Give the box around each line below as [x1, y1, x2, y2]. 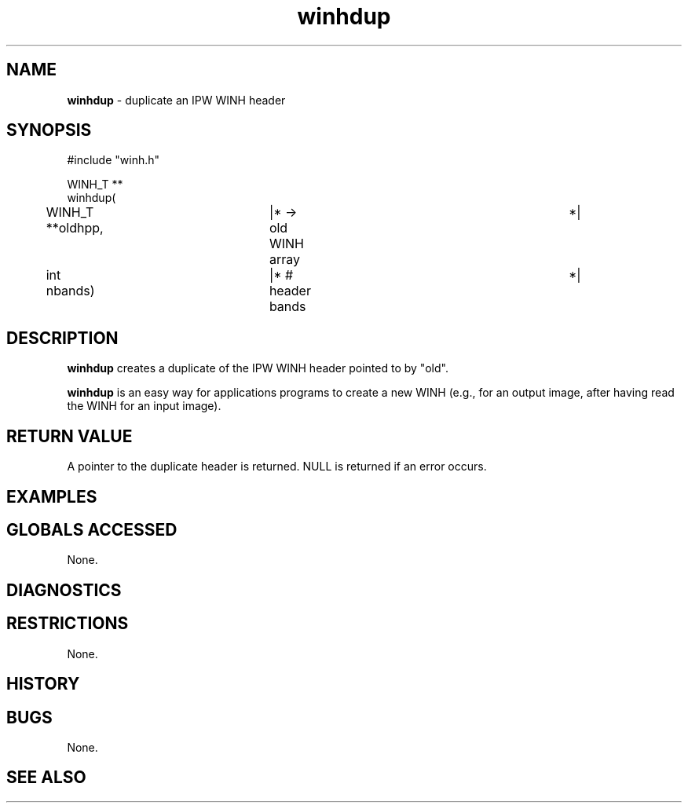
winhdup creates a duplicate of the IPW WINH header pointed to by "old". [67, 361, 448, 375]
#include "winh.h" [67, 153, 160, 167]
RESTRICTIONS [6, 613, 129, 634]
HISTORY [6, 674, 80, 694]
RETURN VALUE [6, 426, 133, 446]
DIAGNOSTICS [6, 580, 122, 600]
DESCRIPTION [6, 328, 119, 348]
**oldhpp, [46, 220, 104, 236]
